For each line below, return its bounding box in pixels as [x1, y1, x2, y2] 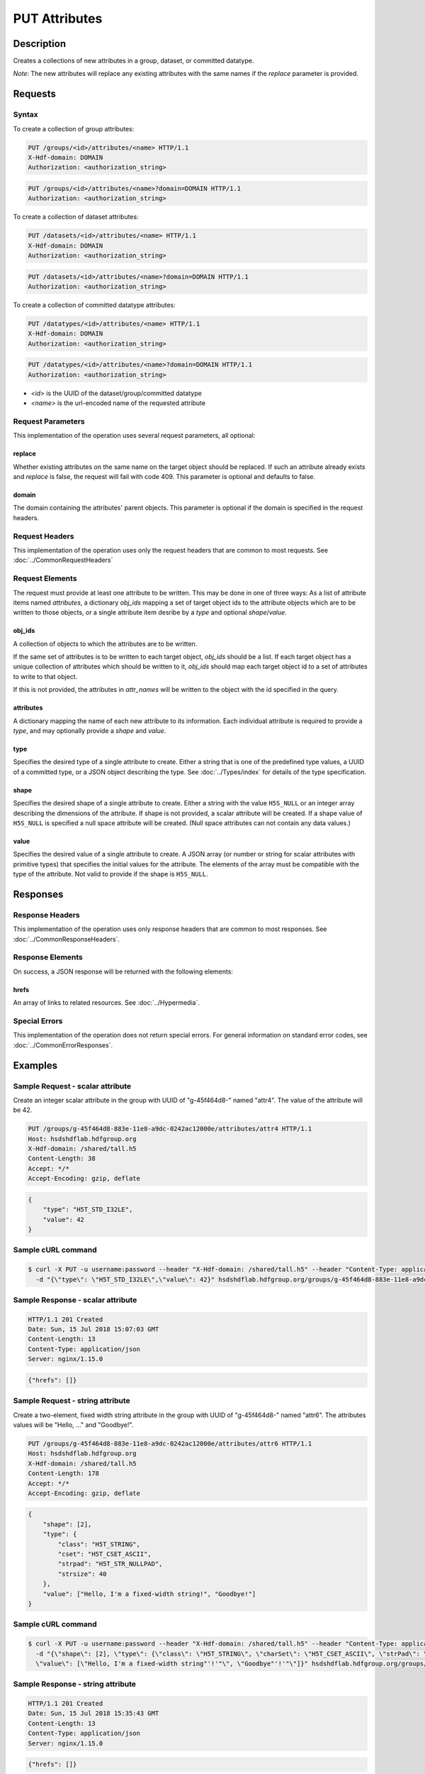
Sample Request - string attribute [13, 1396, 130, 1406]
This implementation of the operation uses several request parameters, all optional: [13, 431, 256, 440]
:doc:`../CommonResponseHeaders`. [13, 935, 120, 943]
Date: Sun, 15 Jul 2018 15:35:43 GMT [28, 1709, 159, 1717]
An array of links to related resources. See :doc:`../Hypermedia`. [13, 998, 200, 1007]
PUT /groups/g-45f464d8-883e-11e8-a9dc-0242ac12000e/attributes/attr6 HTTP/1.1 [28, 1439, 312, 1448]
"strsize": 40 [57, 1570, 107, 1578]
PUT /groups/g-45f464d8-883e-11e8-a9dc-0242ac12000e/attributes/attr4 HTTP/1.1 [28, 1125, 312, 1133]
